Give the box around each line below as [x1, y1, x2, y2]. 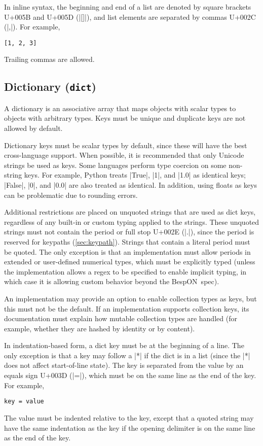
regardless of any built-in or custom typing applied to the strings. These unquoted [4, 216, 259, 227]
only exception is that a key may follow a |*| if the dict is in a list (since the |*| [4, 350, 250, 360]
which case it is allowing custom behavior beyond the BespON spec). [4, 276, 219, 287]
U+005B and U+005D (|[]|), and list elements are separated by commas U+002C [4, 11, 256, 22]
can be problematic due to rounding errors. [4, 189, 138, 200]
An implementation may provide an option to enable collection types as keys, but [4, 293, 257, 303]
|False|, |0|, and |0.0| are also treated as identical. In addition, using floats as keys [4, 179, 257, 190]
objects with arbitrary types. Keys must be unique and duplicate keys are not [4, 113, 246, 123]
